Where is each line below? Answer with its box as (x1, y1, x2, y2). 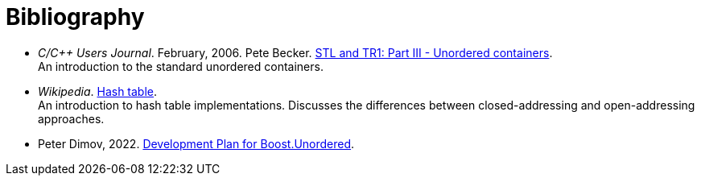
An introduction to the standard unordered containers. (38, 59, 324, 73)
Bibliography (6, 3, 145, 31)
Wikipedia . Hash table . (38, 84, 158, 98)
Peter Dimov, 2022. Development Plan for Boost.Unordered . (38, 136, 355, 151)
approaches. (38, 111, 105, 126)
